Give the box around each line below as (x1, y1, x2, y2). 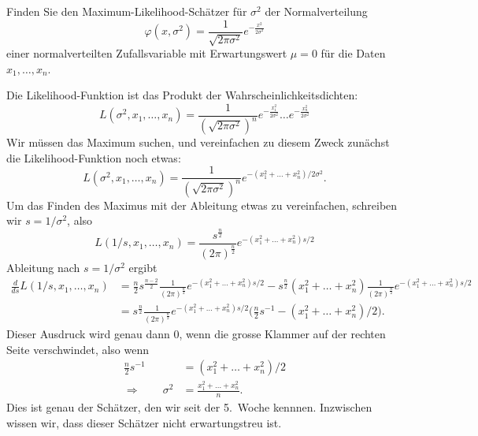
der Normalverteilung (265, 3, 368, 19)
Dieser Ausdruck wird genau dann (6, 326, 170, 342)
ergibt (128, 259, 157, 276)
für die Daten (321, 45, 386, 61)
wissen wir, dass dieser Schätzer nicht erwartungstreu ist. (6, 414, 282, 430)
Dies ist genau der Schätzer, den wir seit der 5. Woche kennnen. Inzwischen (6, 399, 372, 416)
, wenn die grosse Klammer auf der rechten (179, 326, 386, 342)
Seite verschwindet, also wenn (6, 341, 150, 357)
